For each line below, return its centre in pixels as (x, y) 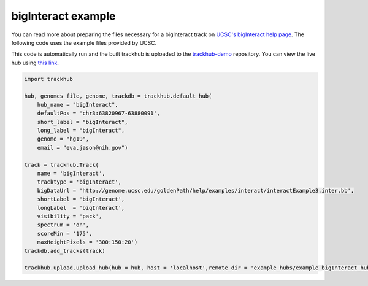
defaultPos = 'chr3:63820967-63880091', (99, 113)
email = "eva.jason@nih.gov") (82, 148)
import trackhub (49, 79)
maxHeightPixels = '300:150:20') (87, 242)
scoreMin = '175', (65, 234)
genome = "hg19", (63, 139)
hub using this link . (35, 63)
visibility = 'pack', (70, 216)
